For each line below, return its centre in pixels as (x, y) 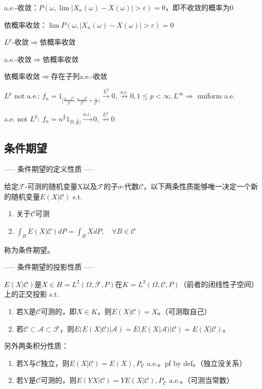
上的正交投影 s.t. (32, 294)
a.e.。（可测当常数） (201, 380)
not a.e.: (27, 96)
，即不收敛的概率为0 (200, 7)
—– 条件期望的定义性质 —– (50, 169)
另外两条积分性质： (36, 346)
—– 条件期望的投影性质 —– (50, 267)
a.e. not (16, 118)
